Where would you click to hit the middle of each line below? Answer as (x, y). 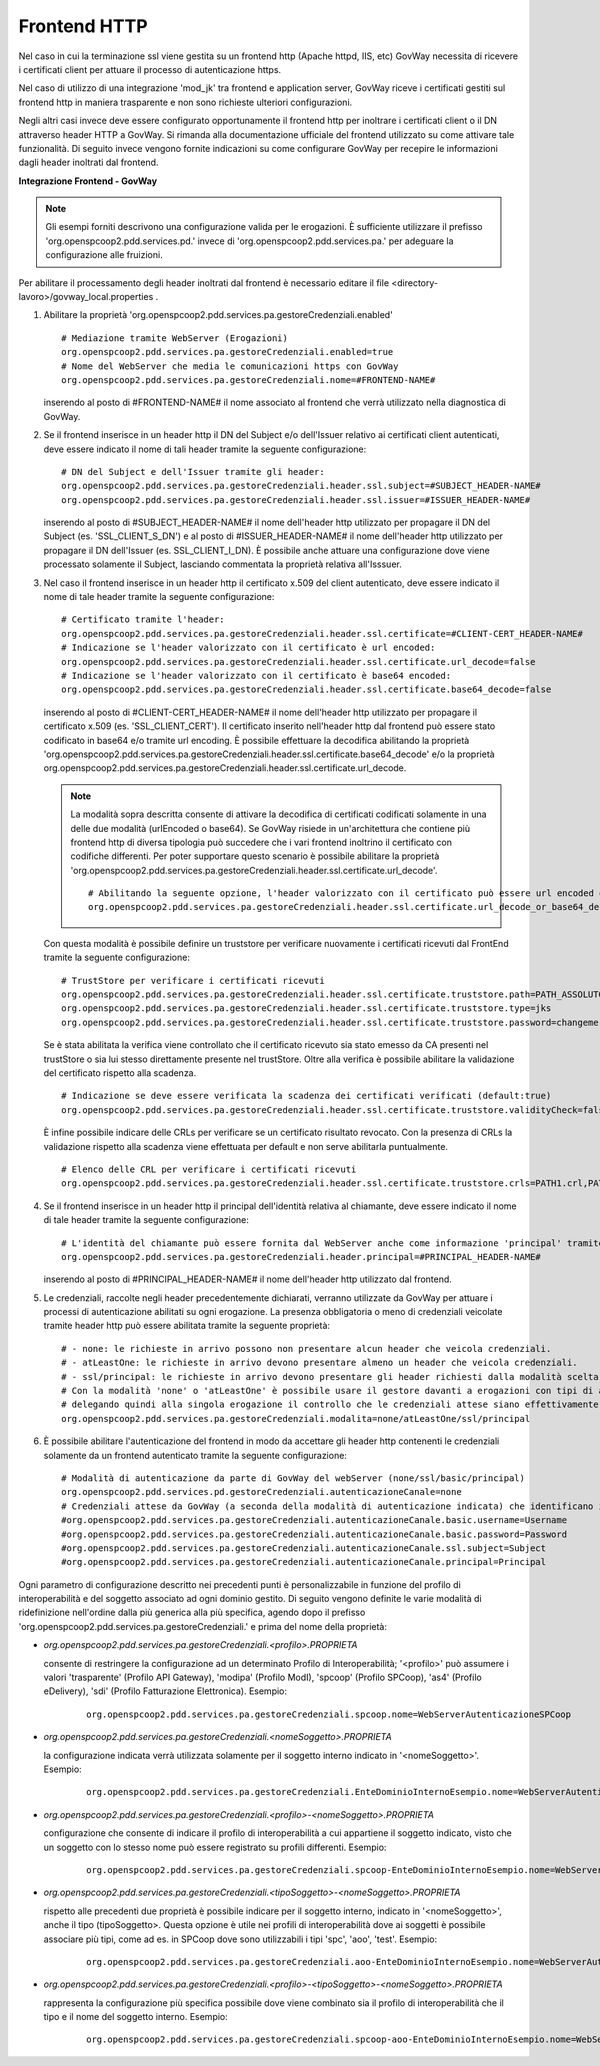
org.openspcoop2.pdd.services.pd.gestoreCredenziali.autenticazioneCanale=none (261, 1492)
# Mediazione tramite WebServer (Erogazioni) (175, 338)
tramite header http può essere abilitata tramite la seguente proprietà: (186, 1326)
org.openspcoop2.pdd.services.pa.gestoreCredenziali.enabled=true (227, 352)
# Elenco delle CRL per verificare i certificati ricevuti (209, 1169)
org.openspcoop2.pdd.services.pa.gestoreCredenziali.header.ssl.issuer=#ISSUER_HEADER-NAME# (296, 499)
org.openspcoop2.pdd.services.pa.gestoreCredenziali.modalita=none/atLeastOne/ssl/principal (296, 1418)
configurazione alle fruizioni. (104, 255)
